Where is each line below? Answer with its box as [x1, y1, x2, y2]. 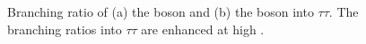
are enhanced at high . [141, 19, 265, 38]
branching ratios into [7, 19, 122, 38]
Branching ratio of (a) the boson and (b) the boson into [7, 3, 314, 20]
